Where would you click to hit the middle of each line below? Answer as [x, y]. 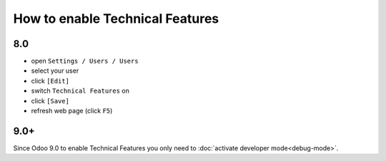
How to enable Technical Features [116, 19]
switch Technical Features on [80, 91]
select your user [55, 71]
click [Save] [50, 100]
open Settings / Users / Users [85, 61]
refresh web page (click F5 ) [72, 111]
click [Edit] [50, 80]
